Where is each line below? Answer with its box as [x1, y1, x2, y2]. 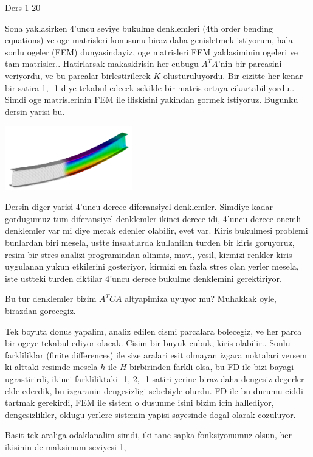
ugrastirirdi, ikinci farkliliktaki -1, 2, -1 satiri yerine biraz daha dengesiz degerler [5, 372, 304, 385]
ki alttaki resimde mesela [5, 360, 98, 373]
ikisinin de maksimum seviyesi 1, [5, 440, 126, 453]
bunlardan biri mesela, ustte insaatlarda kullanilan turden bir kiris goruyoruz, [5, 236, 295, 249]
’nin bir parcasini [218, 57, 282, 70]
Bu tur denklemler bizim [5, 292, 97, 305]
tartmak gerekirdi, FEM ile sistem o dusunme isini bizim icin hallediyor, [5, 396, 274, 409]
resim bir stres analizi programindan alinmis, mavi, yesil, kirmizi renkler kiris [5, 248, 292, 260]
